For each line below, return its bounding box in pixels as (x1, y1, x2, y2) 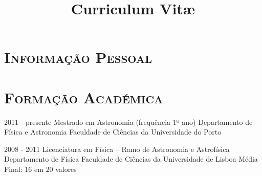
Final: (4, 164, 23, 174)
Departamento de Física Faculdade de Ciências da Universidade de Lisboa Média (4, 153, 258, 164)
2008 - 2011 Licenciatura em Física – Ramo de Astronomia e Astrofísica (4, 143, 230, 154)
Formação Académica (4, 86, 163, 107)
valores (55, 164, 77, 174)
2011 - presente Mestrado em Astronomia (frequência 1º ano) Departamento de (4, 116, 253, 127)
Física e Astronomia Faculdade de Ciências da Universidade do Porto (4, 126, 222, 137)
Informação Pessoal (4, 47, 152, 68)
